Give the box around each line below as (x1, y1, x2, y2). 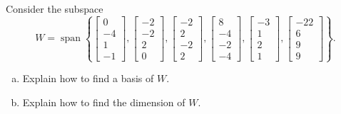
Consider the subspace (6, 1, 103, 16)
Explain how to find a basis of (22, 71, 154, 86)
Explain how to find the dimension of (22, 94, 185, 109)
